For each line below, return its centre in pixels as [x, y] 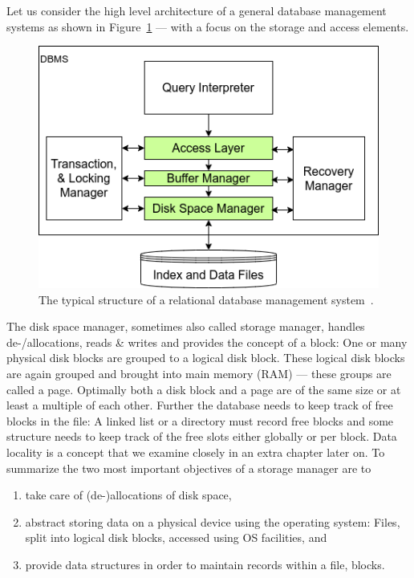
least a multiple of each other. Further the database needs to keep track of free [200, 405]
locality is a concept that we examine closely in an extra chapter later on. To [196, 452]
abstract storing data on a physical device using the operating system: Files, [213, 521]
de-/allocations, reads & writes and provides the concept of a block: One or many [207, 342]
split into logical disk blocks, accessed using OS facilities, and [176, 537]
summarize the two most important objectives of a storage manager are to [189, 468]
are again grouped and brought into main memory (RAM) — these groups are [199, 373]
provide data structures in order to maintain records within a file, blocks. [205, 564]
